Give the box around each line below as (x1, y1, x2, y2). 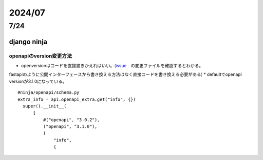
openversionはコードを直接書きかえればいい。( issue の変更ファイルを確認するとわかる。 (21, 62, 204, 68)
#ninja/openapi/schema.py (18, 90, 80, 95)
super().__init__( (22, 103, 67, 109)
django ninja (9, 37, 48, 46)
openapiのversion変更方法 (9, 53, 73, 59)
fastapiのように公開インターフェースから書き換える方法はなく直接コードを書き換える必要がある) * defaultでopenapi (9, 71, 242, 77)
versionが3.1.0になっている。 (9, 78, 67, 84)
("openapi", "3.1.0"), (43, 124, 97, 129)
